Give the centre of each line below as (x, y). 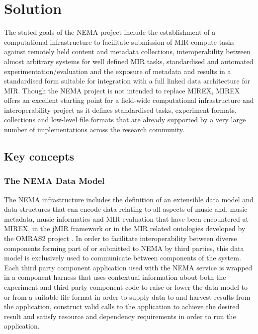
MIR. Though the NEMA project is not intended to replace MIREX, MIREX (122, 90)
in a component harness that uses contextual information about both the (115, 277)
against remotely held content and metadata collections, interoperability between (127, 51)
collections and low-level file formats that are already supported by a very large (125, 120)
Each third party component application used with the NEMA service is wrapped (128, 267)
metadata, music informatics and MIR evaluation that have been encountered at (126, 218)
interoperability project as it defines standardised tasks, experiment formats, (120, 110)
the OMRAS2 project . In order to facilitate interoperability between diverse (121, 238)
